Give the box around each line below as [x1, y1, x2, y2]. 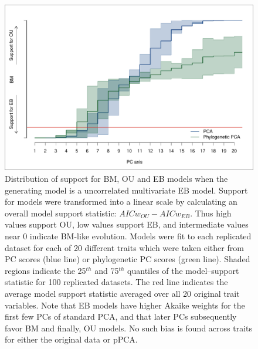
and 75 [94, 264, 119, 276]
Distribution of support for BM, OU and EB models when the [5, 172, 228, 184]
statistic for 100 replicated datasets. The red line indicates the [5, 276, 228, 288]
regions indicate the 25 [5, 264, 86, 276]
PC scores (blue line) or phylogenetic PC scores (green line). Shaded [5, 253, 250, 265]
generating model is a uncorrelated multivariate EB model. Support [5, 184, 248, 196]
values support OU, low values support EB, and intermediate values [5, 218, 249, 231]
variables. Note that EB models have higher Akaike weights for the [5, 299, 245, 311]
